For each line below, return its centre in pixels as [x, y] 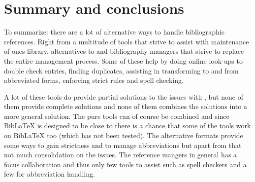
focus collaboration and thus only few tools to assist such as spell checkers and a [125, 164]
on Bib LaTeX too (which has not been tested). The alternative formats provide [124, 135]
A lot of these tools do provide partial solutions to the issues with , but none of [124, 96]
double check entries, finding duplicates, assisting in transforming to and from [121, 70]
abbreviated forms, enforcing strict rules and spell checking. [94, 80]
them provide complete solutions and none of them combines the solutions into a [126, 106]
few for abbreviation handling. [49, 174]
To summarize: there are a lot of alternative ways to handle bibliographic [114, 32]
